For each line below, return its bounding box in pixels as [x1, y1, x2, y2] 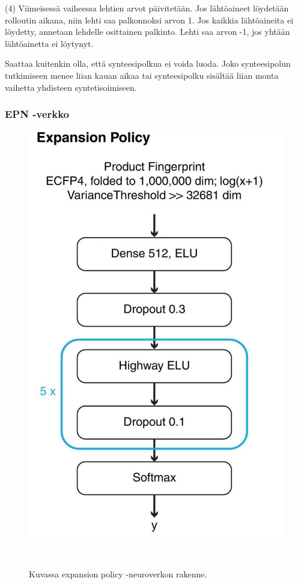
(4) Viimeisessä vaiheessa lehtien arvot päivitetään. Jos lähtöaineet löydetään [5, 2, 289, 14]
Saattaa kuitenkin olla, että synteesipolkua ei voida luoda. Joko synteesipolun [5, 57, 291, 70]
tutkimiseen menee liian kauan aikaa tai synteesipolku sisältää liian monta [5, 69, 279, 81]
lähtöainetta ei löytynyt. [5, 37, 94, 49]
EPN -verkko [5, 106, 70, 121]
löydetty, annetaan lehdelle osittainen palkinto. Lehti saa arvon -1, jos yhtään [5, 25, 290, 38]
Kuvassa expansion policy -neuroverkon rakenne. [29, 567, 207, 580]
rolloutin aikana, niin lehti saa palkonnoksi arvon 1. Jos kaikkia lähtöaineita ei [5, 13, 294, 26]
